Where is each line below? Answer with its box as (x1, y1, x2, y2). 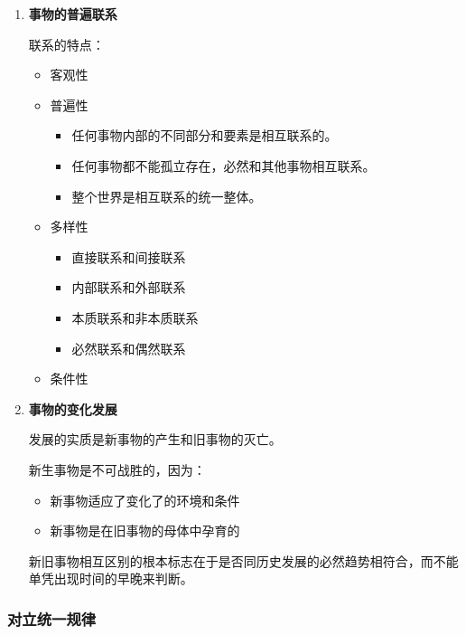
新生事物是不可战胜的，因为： (28, 460, 206, 479)
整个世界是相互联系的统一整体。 (71, 186, 262, 205)
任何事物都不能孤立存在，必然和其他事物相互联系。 (71, 156, 376, 175)
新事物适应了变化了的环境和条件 (50, 490, 240, 509)
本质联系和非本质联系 (71, 308, 199, 327)
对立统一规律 (7, 607, 97, 630)
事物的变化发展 (28, 399, 117, 418)
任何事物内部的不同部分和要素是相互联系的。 (71, 126, 338, 145)
